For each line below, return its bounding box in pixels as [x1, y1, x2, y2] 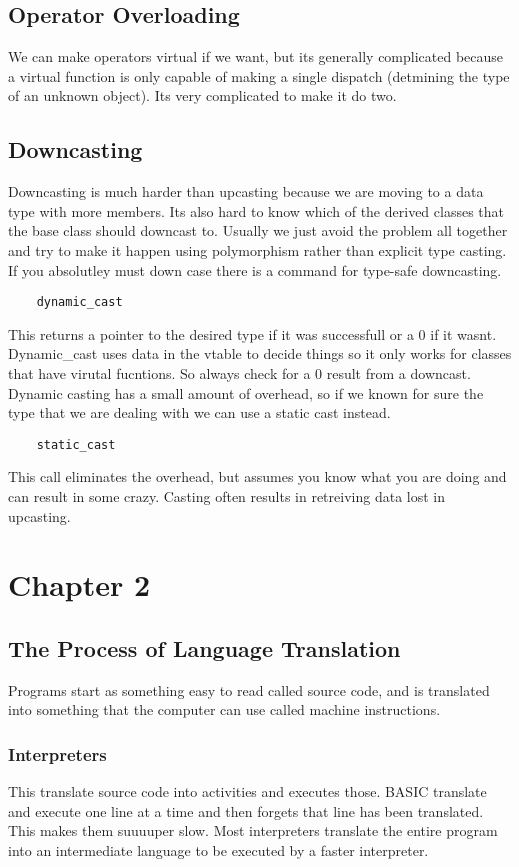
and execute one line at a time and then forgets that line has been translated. [8, 800, 484, 821]
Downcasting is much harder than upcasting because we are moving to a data [8, 181, 484, 202]
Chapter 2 [8, 564, 151, 605]
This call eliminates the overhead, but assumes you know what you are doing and [8, 466, 507, 487]
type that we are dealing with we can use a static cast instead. [8, 402, 391, 423]
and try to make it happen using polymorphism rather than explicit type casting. [8, 239, 507, 260]
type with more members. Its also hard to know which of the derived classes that [8, 200, 505, 221]
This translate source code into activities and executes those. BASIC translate [8, 781, 487, 802]
